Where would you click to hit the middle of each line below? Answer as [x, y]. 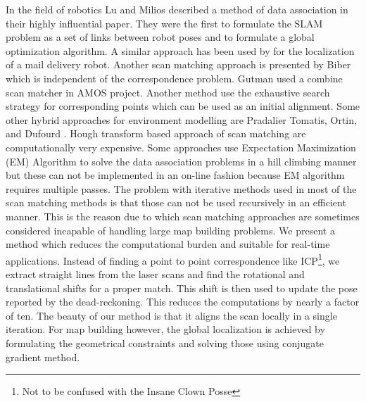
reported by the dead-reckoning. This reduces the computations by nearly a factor [183, 302]
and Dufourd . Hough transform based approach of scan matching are [156, 133]
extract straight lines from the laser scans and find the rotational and [155, 274]
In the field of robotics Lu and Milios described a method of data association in [177, 9]
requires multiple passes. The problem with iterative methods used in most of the [181, 188]
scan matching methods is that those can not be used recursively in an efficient [176, 202]
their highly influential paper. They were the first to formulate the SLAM [164, 23]
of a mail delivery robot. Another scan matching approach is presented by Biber [178, 64]
